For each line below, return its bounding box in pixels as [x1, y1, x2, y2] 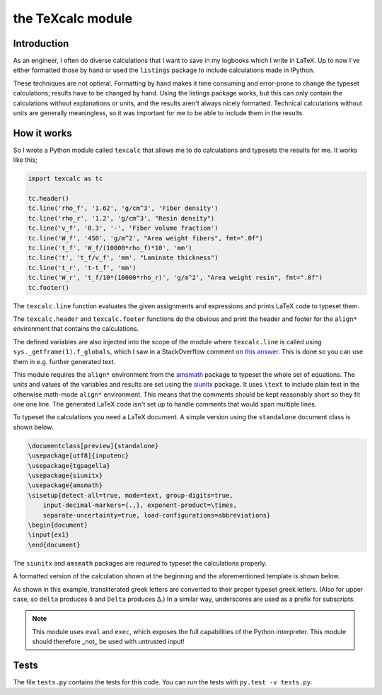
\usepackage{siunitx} [28, 472, 103, 480]
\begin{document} [28, 520, 88, 529]
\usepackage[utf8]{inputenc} [28, 452, 129, 460]
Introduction [13, 37, 69, 49]
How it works [13, 127, 72, 139]
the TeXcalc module [13, 11, 133, 26]
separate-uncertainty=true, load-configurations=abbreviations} [42, 511, 271, 519]
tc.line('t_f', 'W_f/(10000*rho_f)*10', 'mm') [28, 244, 192, 252]
